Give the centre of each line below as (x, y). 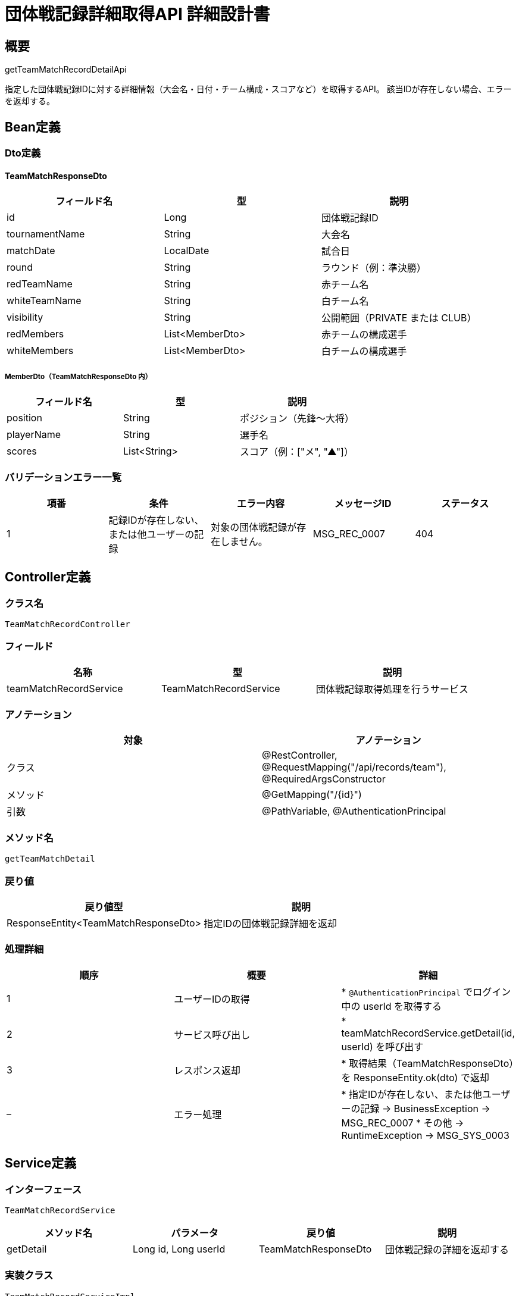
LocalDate (187, 251)
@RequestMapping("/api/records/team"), (354, 767)
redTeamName (40, 284)
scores (22, 451)
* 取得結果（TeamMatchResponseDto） (428, 1063)
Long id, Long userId (179, 1249)
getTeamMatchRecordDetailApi (66, 70)
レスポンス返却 (207, 1070)
